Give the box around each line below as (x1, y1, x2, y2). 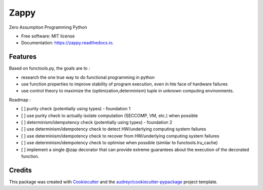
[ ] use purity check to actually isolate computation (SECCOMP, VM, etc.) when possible (21, 112, 198, 119)
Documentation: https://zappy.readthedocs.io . (21, 40, 114, 46)
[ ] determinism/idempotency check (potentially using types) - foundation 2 (21, 119, 172, 125)
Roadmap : (9, 97, 31, 103)
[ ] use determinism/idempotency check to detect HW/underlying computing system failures (21, 126, 207, 132)
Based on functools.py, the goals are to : (9, 66, 90, 71)
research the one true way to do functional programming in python (21, 74, 155, 80)
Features (9, 52, 37, 61)
